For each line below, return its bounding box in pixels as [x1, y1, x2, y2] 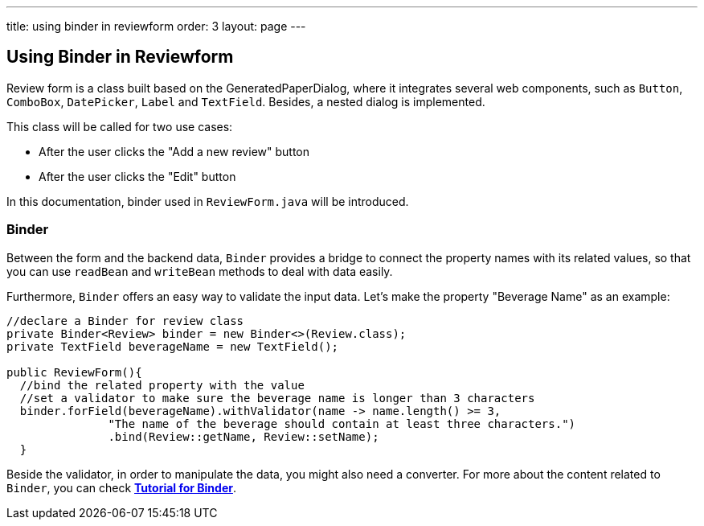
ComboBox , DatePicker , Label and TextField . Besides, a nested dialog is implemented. [6, 94, 485, 109]
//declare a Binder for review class [6, 314, 244, 327]
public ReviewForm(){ [6, 365, 142, 379]
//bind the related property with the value [19, 378, 305, 392]
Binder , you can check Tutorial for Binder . [6, 480, 236, 495]
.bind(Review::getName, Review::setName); [108, 429, 379, 443]
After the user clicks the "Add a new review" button [39, 144, 309, 158]
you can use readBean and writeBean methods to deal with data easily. [6, 264, 393, 278]
